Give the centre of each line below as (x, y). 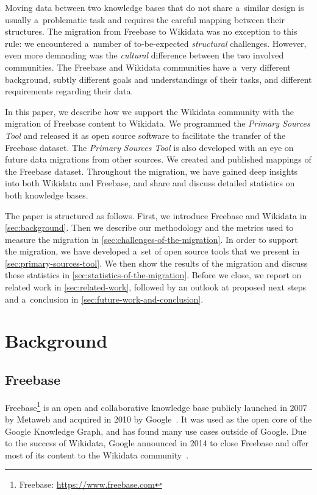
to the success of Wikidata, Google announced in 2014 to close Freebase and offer (157, 443)
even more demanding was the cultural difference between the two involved (144, 55)
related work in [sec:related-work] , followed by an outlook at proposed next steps (156, 287)
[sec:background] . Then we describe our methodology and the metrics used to (149, 227)
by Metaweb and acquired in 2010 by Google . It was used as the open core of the (158, 419)
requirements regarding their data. (69, 91)
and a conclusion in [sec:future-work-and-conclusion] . (104, 299)
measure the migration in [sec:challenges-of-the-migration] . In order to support (151, 239)
